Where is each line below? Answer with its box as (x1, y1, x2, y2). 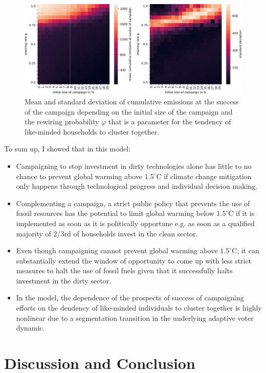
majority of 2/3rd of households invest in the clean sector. (16, 228, 198, 238)
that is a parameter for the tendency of (108, 116, 231, 127)
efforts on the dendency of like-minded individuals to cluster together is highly (16, 302, 262, 313)
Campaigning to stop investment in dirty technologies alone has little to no (16, 160, 252, 171)
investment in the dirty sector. (16, 275, 112, 286)
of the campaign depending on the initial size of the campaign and (25, 106, 233, 117)
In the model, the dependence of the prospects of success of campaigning (16, 292, 244, 303)
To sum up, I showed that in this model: (4, 143, 131, 154)
